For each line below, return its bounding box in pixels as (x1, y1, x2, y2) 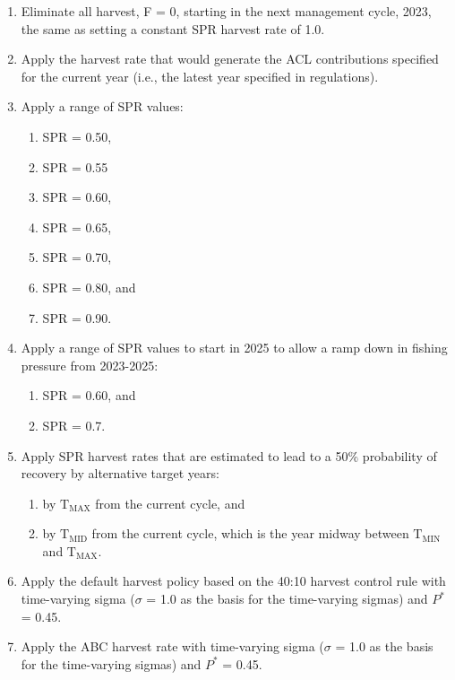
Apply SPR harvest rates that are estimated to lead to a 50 (21, 446, 348, 465)
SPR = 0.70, (42, 248, 112, 266)
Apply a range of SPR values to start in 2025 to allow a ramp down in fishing (21, 338, 448, 357)
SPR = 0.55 (42, 157, 108, 176)
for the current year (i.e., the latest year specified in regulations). (21, 66, 379, 85)
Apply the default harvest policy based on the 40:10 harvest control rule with (21, 571, 446, 590)
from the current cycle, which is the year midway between (91, 524, 409, 543)
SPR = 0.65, (42, 217, 112, 236)
